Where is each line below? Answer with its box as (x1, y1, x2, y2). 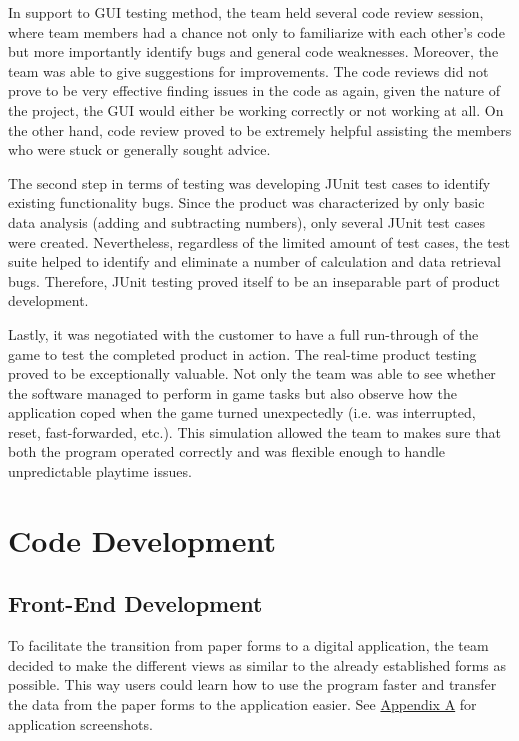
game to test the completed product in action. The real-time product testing (8, 343, 477, 364)
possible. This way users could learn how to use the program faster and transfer (8, 674, 497, 695)
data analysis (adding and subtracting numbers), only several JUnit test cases (8, 211, 485, 232)
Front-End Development (8, 588, 263, 619)
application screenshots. (8, 713, 153, 734)
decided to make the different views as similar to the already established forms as (8, 654, 507, 675)
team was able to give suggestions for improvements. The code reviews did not (8, 60, 489, 81)
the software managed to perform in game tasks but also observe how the (8, 382, 457, 403)
